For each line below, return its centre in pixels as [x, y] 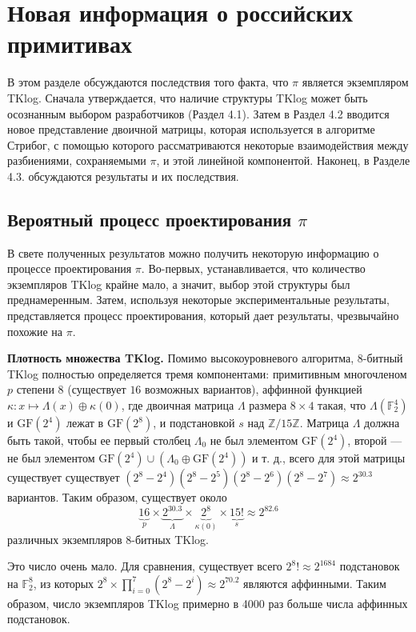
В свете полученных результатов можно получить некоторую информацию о [193, 252]
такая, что [342, 405]
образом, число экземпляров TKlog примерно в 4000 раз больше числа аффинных [208, 603]
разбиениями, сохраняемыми [77, 160]
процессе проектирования [70, 268]
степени [35, 389]
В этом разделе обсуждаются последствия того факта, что [148, 82]
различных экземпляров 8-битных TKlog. [108, 539]
